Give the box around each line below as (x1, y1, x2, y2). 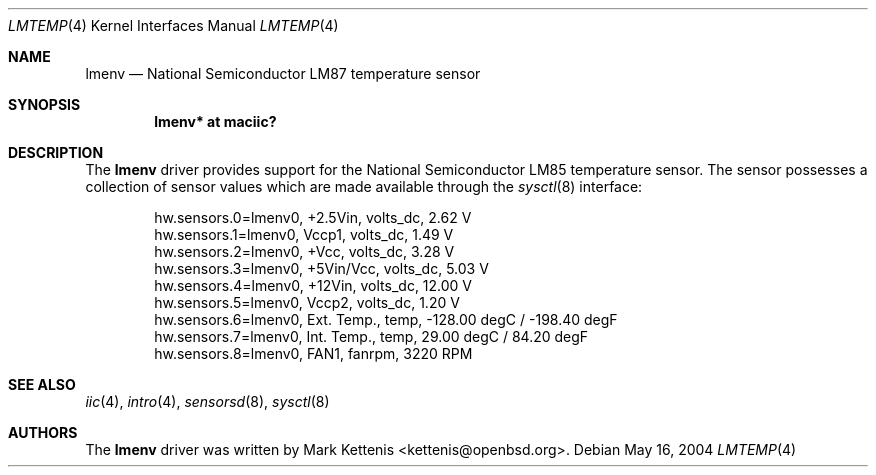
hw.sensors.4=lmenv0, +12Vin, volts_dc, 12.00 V (154, 277, 473, 294)
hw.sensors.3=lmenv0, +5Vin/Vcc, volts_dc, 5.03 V (154, 260, 489, 277)
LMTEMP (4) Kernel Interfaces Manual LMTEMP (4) (8, 17, 339, 34)
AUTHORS (8, 424, 78, 441)
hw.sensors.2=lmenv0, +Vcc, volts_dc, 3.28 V (154, 243, 455, 260)
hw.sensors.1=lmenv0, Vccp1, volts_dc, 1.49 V (154, 226, 454, 243)
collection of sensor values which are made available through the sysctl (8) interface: (85, 178, 643, 195)
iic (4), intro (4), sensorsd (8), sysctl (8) (85, 393, 330, 410)
